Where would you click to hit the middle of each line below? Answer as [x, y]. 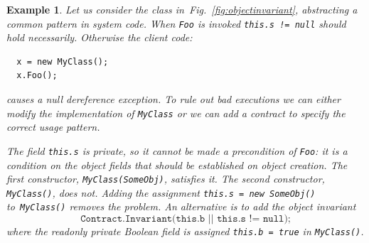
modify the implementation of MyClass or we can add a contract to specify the [176, 113]
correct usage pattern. [53, 127]
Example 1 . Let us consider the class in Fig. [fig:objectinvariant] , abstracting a [182, 9]
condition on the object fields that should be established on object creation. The [177, 164]
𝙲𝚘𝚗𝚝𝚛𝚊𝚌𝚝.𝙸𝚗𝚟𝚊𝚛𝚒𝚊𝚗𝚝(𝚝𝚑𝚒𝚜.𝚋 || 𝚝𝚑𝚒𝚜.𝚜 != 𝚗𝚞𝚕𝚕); [186, 219]
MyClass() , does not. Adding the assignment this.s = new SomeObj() [161, 192]
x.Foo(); [37, 76]
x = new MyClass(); [63, 61]
